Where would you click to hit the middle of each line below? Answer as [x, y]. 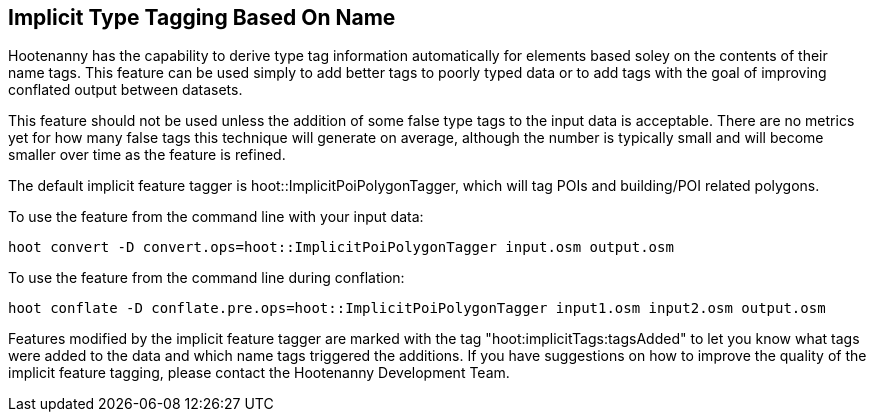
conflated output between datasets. [125, 90]
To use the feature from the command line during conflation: [206, 278]
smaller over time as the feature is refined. [147, 155]
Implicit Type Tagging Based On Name [202, 17]
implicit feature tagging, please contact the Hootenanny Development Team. [259, 373]
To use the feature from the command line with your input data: [216, 217]
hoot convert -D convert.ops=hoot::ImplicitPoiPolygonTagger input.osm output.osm [341, 247]
